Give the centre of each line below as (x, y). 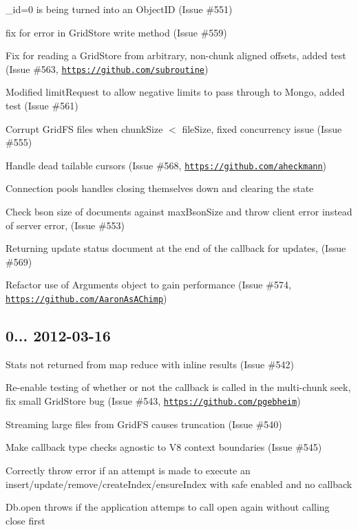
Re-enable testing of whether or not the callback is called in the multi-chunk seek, (178, 387)
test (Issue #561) (42, 106)
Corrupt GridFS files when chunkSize (84, 128)
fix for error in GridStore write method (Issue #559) (116, 32)
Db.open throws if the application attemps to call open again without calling (168, 507)
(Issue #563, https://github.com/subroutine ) (107, 68)
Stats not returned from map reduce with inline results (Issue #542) (150, 364)
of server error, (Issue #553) (65, 225)
